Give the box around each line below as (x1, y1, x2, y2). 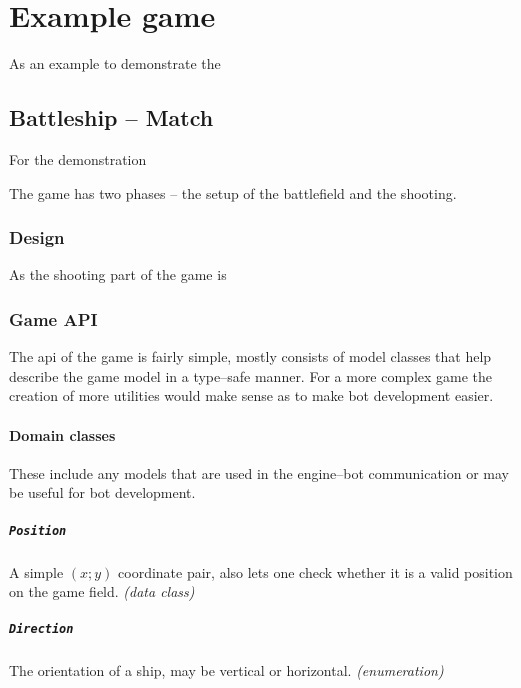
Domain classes (9, 424, 116, 445)
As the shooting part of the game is (9, 264, 227, 285)
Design (9, 225, 65, 250)
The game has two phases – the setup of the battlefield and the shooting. (9, 182, 457, 203)
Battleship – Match (9, 102, 214, 133)
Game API (9, 306, 98, 331)
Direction (9, 622, 74, 637)
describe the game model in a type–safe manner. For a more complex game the (9, 365, 493, 386)
